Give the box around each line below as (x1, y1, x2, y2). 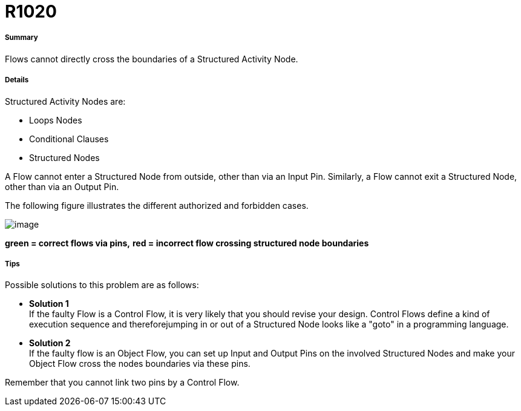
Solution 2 (29, 338, 71, 349)
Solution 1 (29, 298, 69, 309)
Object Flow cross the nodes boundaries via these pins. (29, 358, 251, 369)
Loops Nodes (29, 114, 82, 125)
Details (5, 76, 29, 85)
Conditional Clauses (29, 133, 109, 144)
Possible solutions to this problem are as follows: (5, 280, 199, 291)
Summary (5, 33, 38, 42)
